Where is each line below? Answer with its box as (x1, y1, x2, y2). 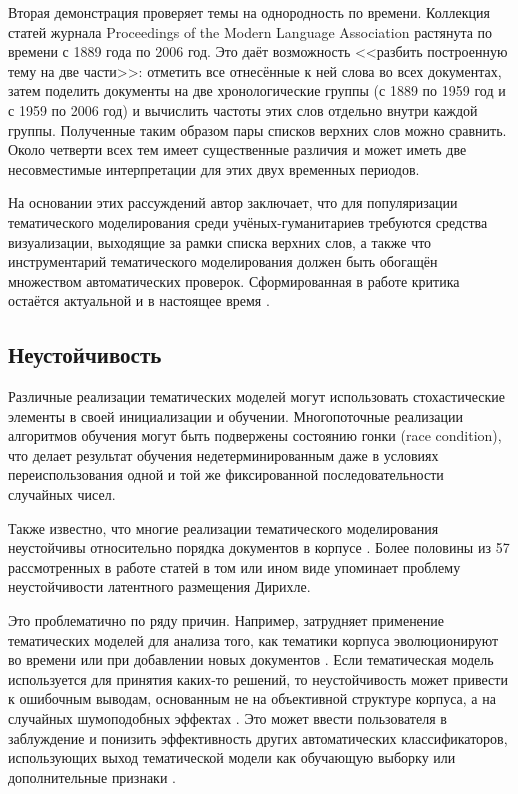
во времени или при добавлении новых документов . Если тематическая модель (8, 649, 494, 670)
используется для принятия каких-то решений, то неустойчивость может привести (8, 668, 508, 689)
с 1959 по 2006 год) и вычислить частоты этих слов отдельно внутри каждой (8, 99, 478, 120)
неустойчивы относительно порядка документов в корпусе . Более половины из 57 (8, 537, 510, 558)
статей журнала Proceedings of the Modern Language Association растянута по (8, 21, 493, 42)
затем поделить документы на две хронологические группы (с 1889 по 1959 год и (8, 80, 506, 101)
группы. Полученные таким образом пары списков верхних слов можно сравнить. (8, 119, 507, 140)
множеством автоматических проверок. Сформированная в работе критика (8, 270, 460, 291)
